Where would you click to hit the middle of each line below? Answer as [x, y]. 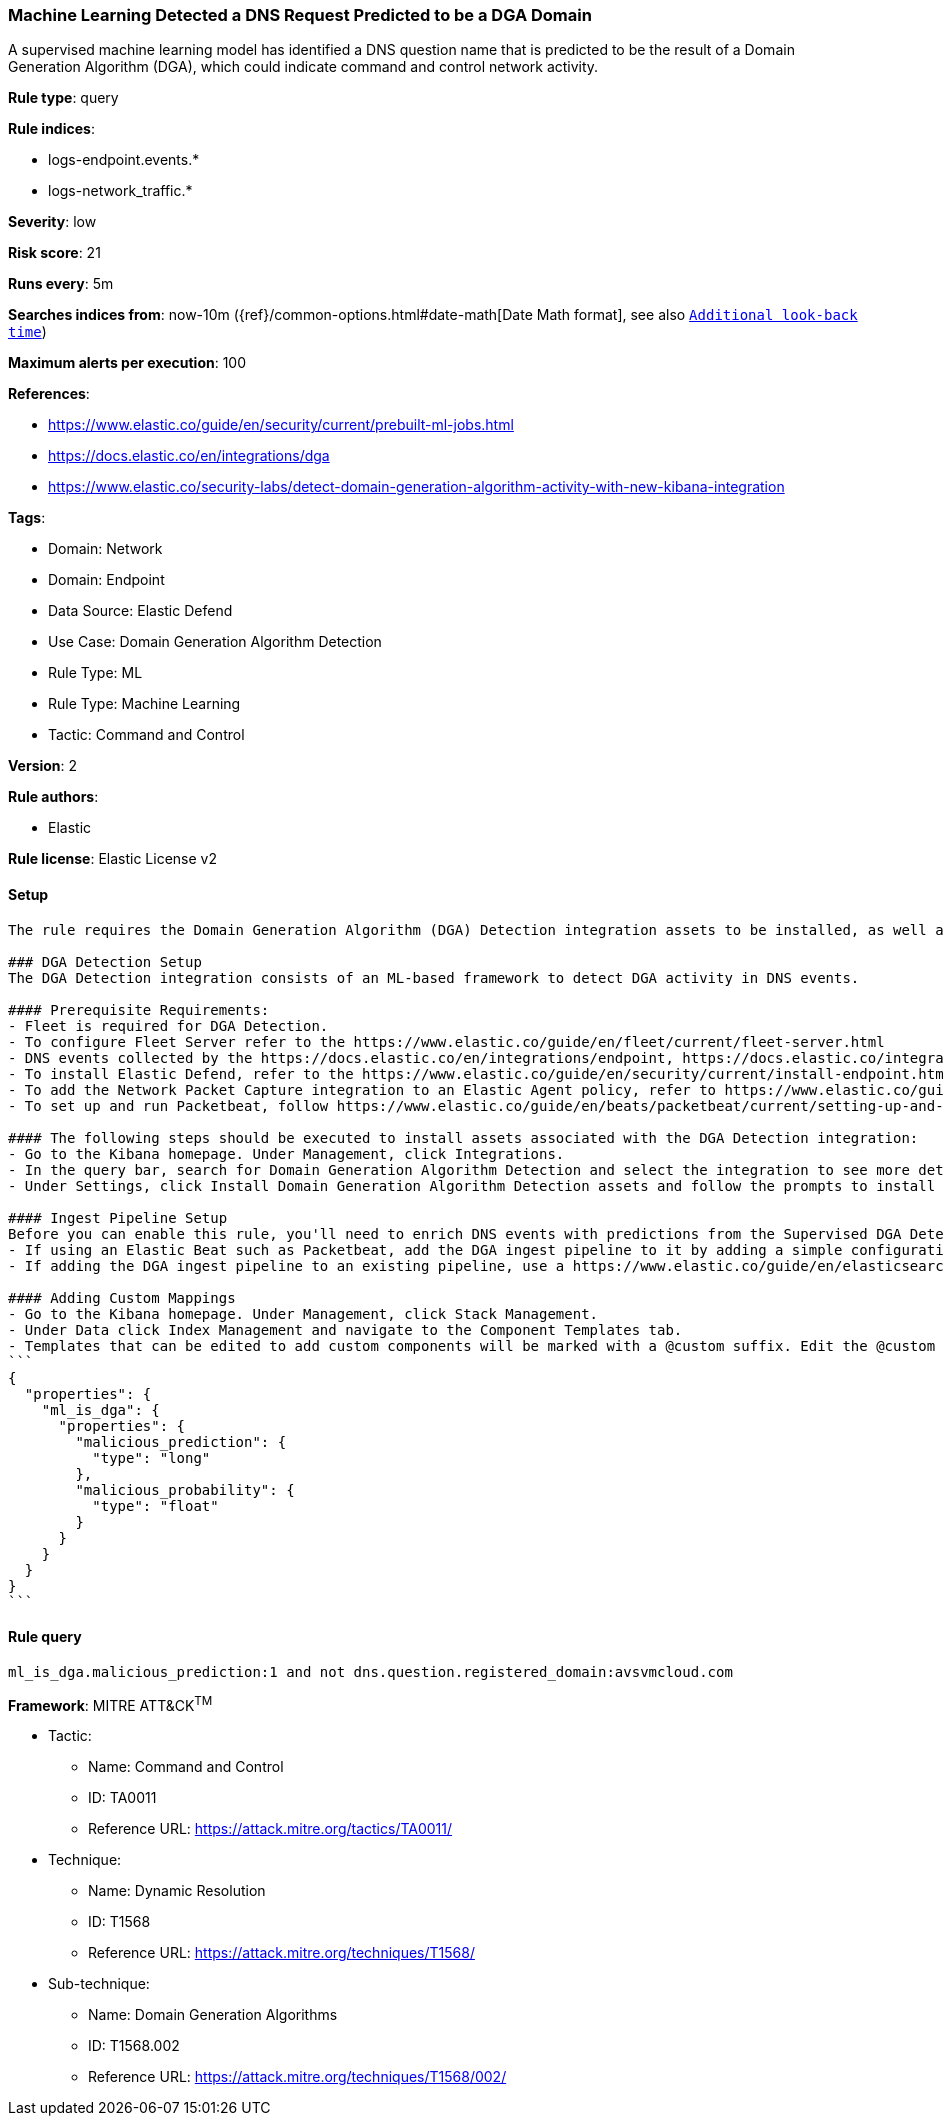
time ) [27, 332]
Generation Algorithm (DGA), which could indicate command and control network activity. [303, 67]
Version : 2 [43, 766]
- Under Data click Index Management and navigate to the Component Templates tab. [345, 1329]
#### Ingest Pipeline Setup [118, 1217]
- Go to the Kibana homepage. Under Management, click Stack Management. [303, 1313]
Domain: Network [105, 549]
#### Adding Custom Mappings [122, 1297]
